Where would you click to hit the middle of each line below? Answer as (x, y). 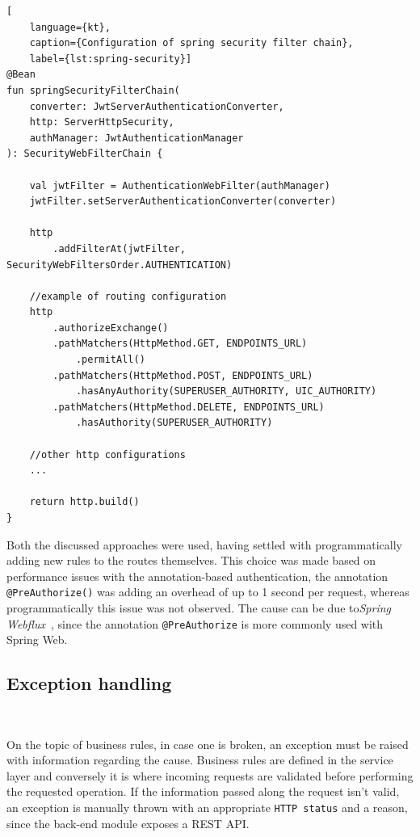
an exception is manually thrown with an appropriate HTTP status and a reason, (207, 808)
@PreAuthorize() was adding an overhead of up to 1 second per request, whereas (208, 592)
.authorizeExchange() (111, 328)
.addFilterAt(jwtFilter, (119, 248)
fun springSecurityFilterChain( (93, 90)
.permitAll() (110, 360)
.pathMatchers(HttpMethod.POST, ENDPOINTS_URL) (183, 375)
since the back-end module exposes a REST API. (128, 823)
